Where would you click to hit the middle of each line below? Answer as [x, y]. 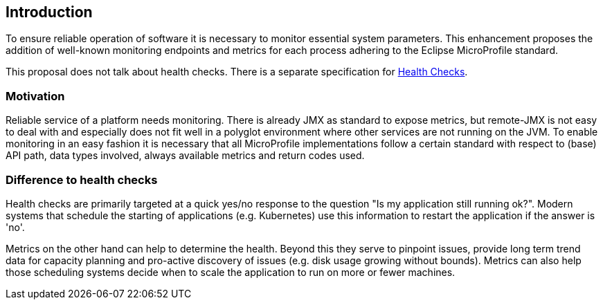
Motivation [35, 96]
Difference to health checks [82, 179]
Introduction [49, 12]
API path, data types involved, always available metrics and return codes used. [185, 156]
